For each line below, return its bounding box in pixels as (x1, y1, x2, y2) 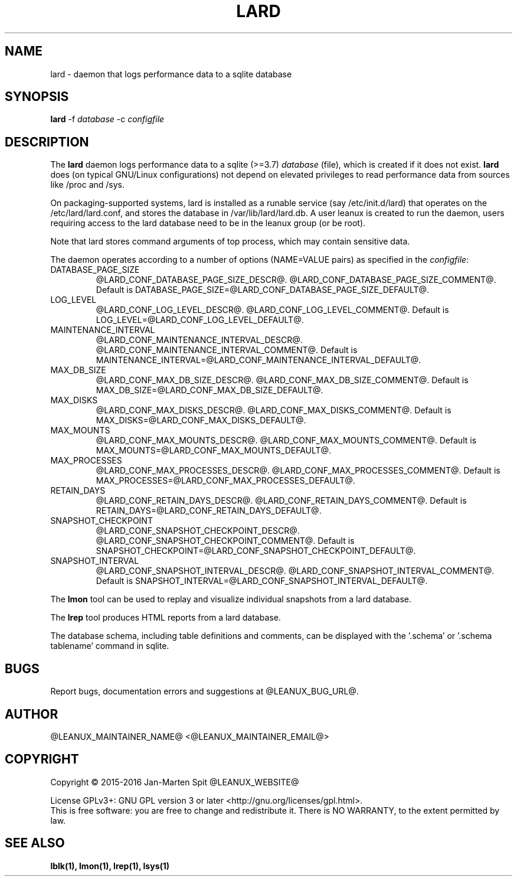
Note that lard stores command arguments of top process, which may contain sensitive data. (50, 236, 410, 247)
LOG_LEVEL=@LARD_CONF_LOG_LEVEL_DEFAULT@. (96, 315, 304, 325)
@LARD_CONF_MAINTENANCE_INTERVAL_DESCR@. (96, 335, 303, 345)
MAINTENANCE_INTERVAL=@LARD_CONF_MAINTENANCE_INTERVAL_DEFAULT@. (96, 355, 421, 366)
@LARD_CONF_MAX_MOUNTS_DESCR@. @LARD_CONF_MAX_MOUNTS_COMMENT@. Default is (96, 435, 477, 446)
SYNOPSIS (5, 89, 69, 105)
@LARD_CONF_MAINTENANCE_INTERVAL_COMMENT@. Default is (96, 345, 358, 355)
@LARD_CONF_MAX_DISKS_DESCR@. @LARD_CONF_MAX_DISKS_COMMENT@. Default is (96, 405, 451, 416)
